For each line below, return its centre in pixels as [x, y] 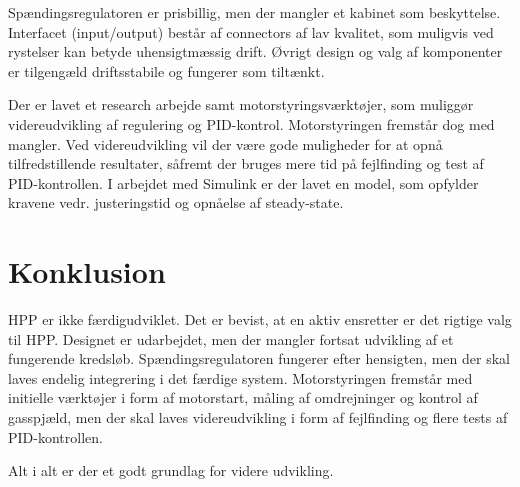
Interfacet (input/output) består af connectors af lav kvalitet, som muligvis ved [251, 31]
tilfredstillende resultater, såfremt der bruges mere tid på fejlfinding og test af [246, 163]
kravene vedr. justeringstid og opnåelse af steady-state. [176, 202]
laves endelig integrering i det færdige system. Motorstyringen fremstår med [240, 377]
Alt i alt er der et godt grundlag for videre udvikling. [171, 470]
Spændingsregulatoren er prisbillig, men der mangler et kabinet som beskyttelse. [254, 12]
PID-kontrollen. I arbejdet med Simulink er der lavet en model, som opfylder [243, 182]
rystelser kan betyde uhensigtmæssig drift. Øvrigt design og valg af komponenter [255, 51]
